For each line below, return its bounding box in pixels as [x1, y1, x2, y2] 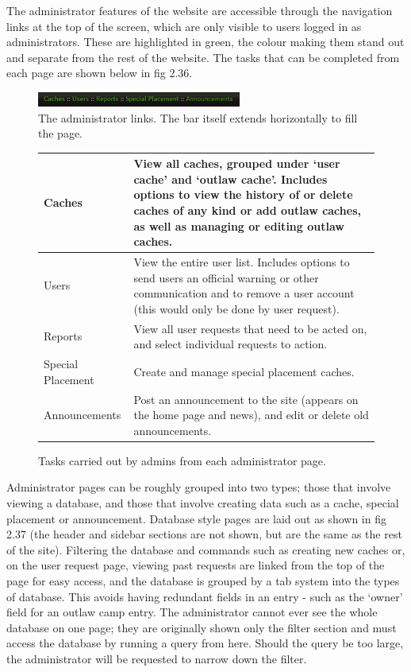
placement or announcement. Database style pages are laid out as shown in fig [6, 510, 386, 526]
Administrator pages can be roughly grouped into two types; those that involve [6, 479, 391, 495]
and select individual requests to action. [133, 336, 328, 352]
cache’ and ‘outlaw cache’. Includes [133, 170, 328, 187]
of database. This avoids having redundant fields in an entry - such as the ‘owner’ [6, 588, 403, 604]
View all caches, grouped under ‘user [133, 155, 340, 172]
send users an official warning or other [133, 269, 319, 286]
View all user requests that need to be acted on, [133, 320, 367, 336]
